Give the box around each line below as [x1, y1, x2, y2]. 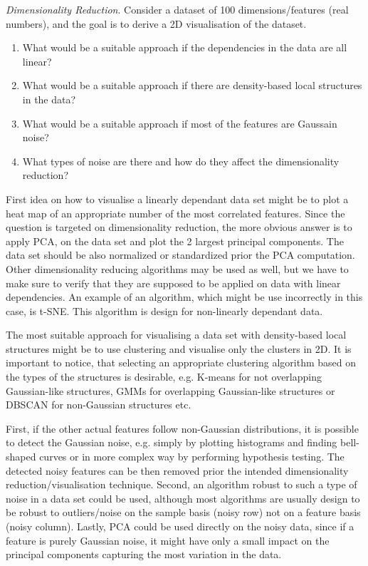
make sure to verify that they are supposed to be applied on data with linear [6, 275, 341, 290]
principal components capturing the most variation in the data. [6, 547, 282, 562]
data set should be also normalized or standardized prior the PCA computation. [6, 247, 355, 262]
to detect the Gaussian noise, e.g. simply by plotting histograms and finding [6, 435, 337, 450]
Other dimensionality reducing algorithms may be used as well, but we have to [6, 261, 349, 276]
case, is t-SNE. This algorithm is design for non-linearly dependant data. [6, 303, 323, 318]
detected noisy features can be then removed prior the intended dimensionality [6, 463, 349, 478]
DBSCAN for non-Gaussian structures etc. [6, 397, 191, 412]
